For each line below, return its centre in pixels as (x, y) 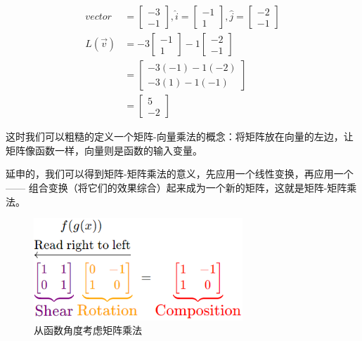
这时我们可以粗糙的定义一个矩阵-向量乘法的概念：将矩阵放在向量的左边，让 (180, 136)
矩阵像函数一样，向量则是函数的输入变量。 (104, 150)
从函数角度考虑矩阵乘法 (88, 330)
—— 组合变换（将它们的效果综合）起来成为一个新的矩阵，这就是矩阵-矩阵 (176, 187)
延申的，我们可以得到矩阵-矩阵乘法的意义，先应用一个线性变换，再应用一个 (180, 174)
